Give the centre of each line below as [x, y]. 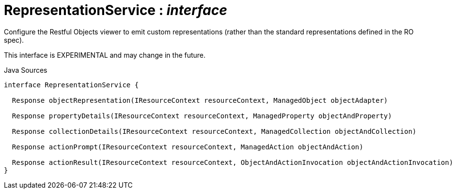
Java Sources [26, 70]
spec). [14, 40]
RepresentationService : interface [116, 10]
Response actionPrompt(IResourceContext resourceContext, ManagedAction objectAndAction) [188, 147]
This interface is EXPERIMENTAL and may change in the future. [105, 55]
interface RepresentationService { [71, 85]
